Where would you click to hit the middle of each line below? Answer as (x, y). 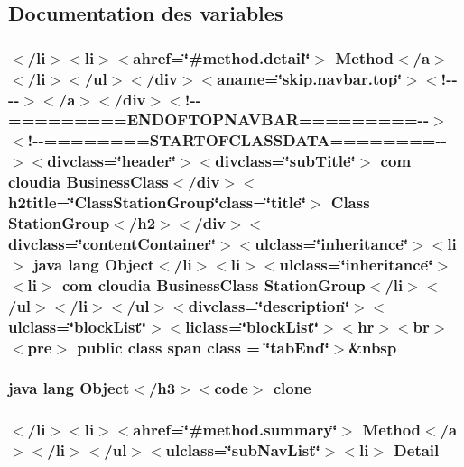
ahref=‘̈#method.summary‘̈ (235, 430)
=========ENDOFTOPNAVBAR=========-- (219, 119)
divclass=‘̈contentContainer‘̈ (112, 243)
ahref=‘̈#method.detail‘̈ (222, 57)
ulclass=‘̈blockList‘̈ (77, 326)
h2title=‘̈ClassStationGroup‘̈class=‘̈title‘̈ (157, 202)
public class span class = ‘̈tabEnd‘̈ (203, 347)
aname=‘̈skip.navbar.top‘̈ (310, 78)
